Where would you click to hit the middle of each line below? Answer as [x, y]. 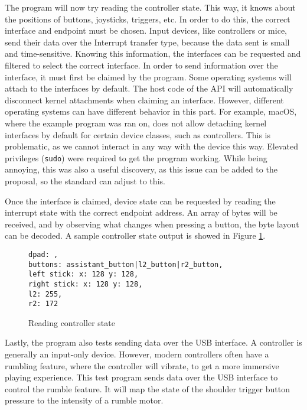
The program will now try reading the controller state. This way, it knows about [150, 7]
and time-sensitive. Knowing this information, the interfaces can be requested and [153, 53]
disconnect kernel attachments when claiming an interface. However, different [144, 100]
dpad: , [43, 254]
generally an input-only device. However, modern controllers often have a [137, 354]
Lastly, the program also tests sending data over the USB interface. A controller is [153, 342]
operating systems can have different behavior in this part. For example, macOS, [151, 111]
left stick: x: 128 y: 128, [84, 274]
